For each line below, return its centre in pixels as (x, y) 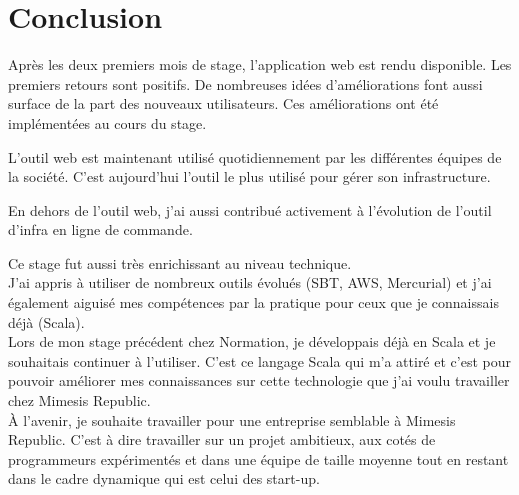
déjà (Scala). (46, 321)
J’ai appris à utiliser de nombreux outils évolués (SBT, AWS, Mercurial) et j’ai (250, 282)
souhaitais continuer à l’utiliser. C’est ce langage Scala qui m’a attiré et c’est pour (259, 360)
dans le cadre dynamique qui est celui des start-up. (164, 478)
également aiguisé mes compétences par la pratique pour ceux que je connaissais (253, 302)
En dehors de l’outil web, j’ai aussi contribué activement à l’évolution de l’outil (250, 209)
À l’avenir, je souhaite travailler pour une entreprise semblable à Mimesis (232, 419)
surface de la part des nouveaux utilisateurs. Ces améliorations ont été (223, 103)
